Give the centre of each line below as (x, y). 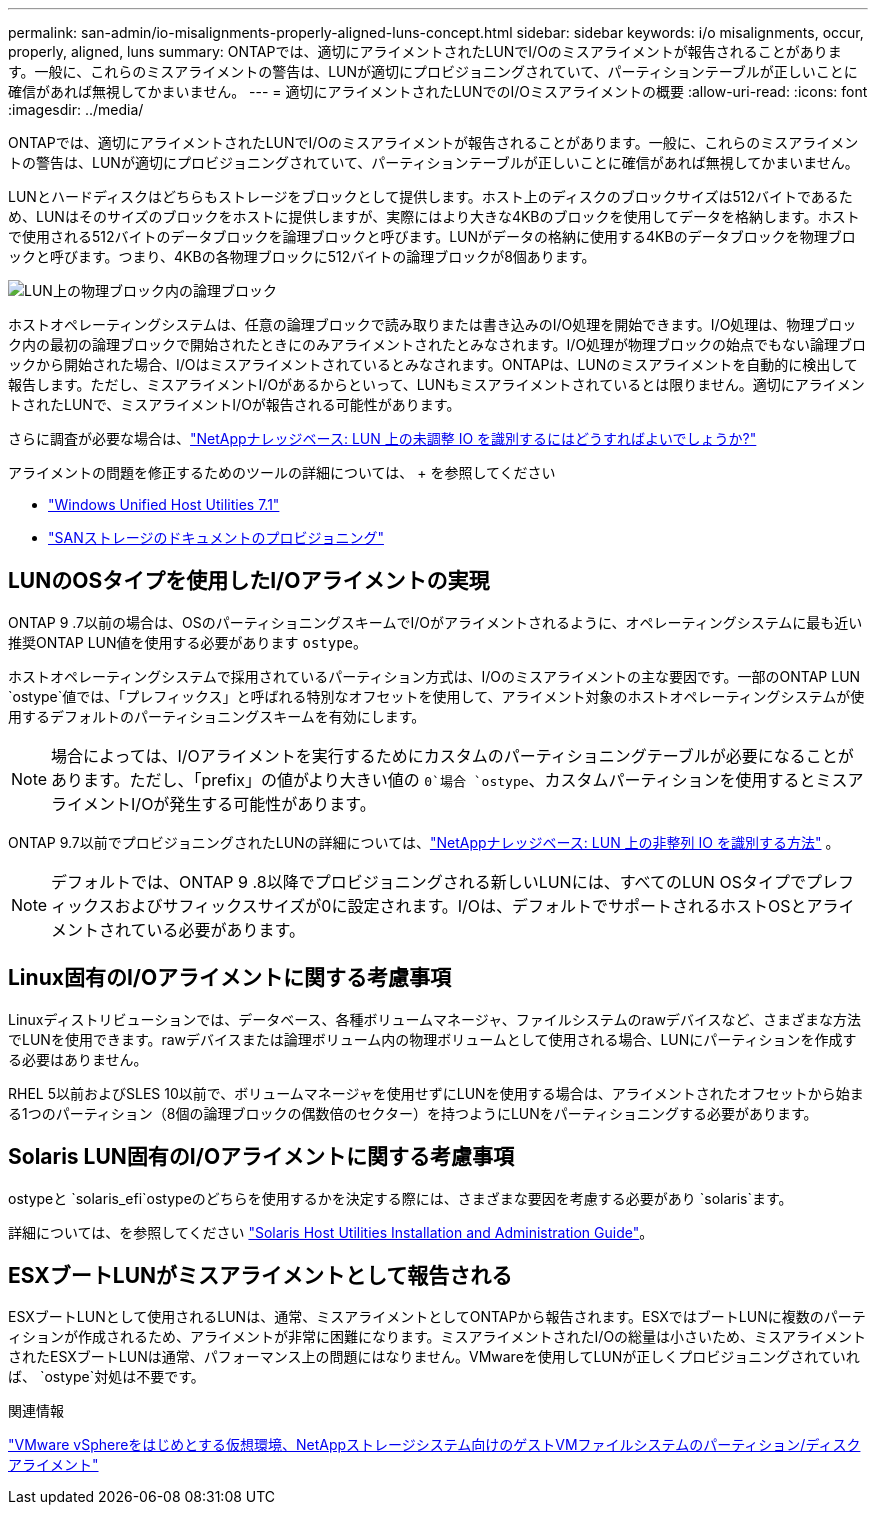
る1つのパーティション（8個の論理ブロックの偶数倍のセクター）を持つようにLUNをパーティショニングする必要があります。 (413, 1113)
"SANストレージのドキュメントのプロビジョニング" (216, 537)
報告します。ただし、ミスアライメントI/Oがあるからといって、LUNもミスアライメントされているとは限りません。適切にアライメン (436, 384)
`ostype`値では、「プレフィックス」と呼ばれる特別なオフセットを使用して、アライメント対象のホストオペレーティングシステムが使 (436, 696)
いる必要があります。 (225, 929)
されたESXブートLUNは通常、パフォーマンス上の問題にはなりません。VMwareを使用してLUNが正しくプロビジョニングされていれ (434, 1357)
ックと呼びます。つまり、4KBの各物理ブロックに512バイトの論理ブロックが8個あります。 (302, 256)
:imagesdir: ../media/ (76, 109)
